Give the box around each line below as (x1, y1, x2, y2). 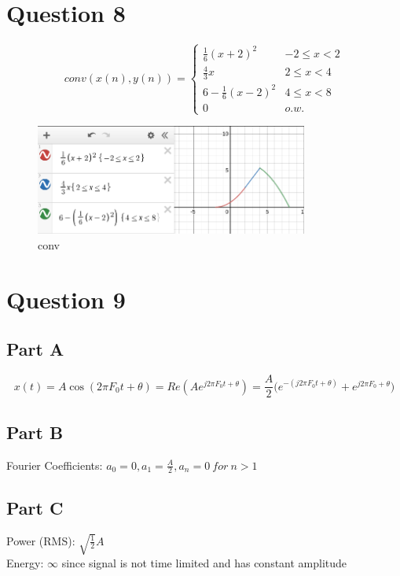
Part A (6, 337, 64, 361)
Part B (6, 419, 64, 444)
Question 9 (6, 282, 126, 315)
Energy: (6, 554, 44, 570)
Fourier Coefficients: (6, 456, 103, 473)
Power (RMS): (6, 532, 75, 548)
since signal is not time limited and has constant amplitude (61, 554, 347, 570)
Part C (6, 495, 64, 519)
